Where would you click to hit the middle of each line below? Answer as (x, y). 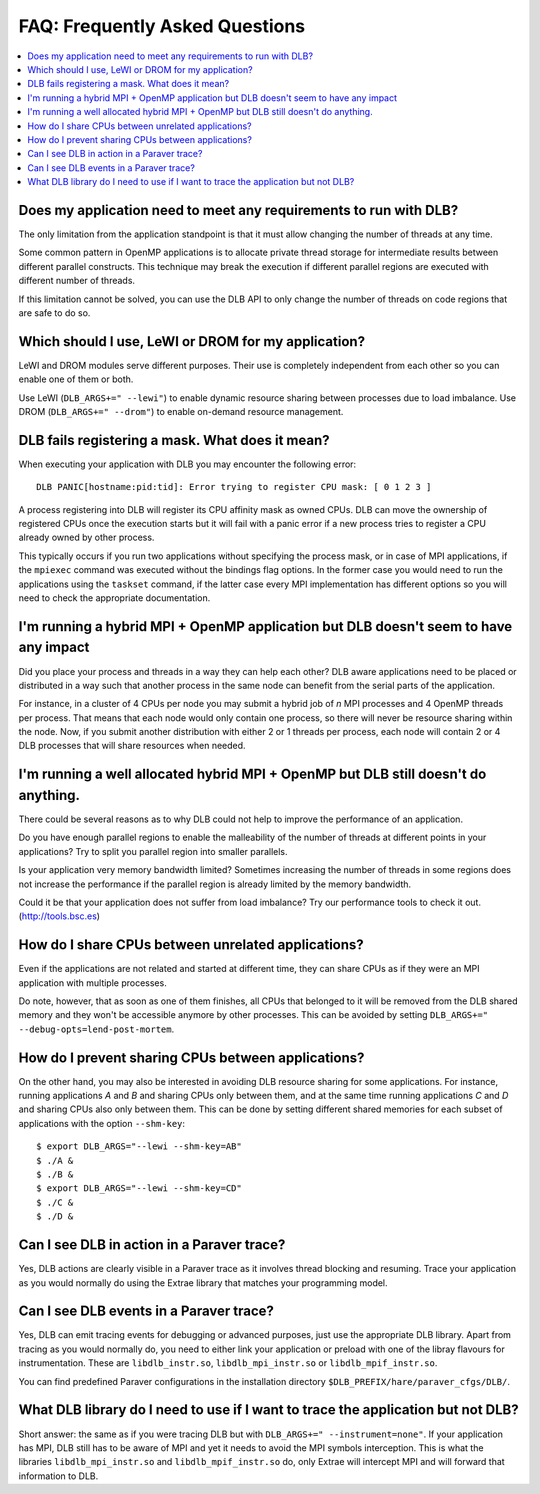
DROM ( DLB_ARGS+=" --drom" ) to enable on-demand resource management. (181, 411)
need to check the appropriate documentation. (114, 598)
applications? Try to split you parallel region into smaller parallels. (153, 851)
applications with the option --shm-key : (101, 1123)
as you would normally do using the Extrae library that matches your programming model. (203, 1282)
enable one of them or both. (76, 379)
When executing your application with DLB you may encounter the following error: (187, 464)
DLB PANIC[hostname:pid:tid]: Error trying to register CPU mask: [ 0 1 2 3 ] (234, 487)
